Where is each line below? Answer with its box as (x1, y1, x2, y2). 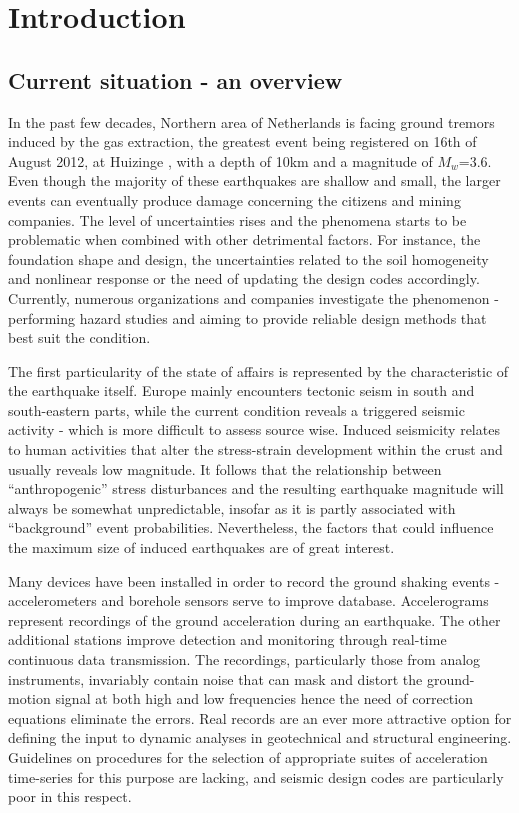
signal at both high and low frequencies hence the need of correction (55, 688, 473, 709)
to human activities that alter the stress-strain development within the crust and (8, 439, 503, 460)
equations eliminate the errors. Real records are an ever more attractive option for (8, 707, 512, 728)
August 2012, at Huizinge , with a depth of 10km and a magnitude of (8, 150, 433, 171)
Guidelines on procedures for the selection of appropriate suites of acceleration (8, 746, 488, 767)
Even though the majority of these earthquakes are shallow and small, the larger (8, 170, 501, 191)
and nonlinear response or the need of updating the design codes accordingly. (8, 268, 480, 289)
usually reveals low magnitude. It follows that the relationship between (8, 458, 442, 479)
